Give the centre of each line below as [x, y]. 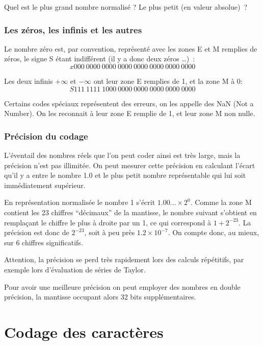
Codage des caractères [84, 331]
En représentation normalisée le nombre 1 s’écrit [80, 202]
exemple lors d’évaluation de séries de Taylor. [75, 269]
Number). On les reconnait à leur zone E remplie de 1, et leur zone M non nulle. [130, 113]
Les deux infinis [29, 81]
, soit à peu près [110, 232]
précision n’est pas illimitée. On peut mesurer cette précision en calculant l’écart [130, 165]
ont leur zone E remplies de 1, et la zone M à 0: [168, 81]
